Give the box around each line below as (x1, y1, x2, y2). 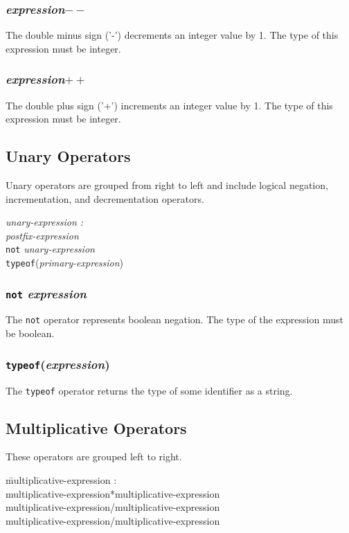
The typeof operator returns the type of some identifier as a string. (6, 383, 293, 397)
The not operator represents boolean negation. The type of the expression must (6, 312, 343, 327)
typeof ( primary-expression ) (6, 255, 124, 270)
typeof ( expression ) (6, 355, 110, 372)
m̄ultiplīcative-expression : (6, 472, 117, 487)
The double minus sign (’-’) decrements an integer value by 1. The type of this (6, 28, 339, 42)
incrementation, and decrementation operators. (6, 191, 204, 206)
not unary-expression (6, 242, 95, 256)
